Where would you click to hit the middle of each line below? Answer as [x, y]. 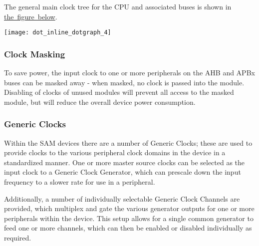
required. [18, 238]
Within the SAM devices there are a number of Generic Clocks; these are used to [128, 142]
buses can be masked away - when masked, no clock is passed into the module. [124, 82]
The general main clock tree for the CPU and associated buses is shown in [118, 6]
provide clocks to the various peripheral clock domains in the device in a [115, 152]
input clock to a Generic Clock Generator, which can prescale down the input [123, 172]
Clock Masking [35, 54]
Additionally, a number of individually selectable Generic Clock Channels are [122, 198]
